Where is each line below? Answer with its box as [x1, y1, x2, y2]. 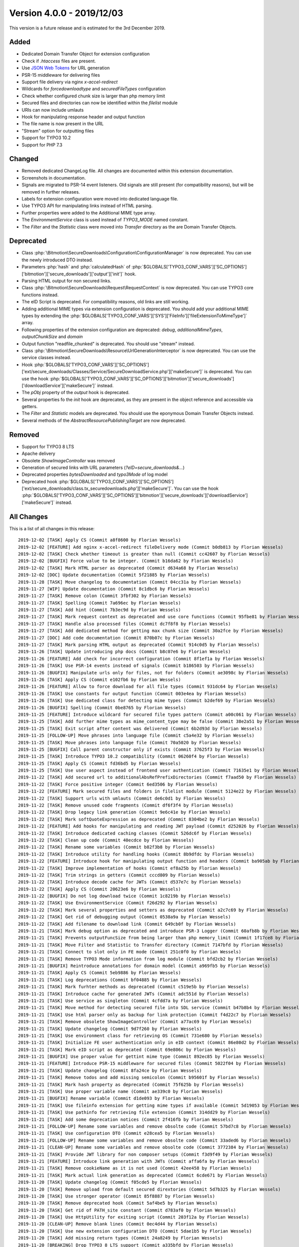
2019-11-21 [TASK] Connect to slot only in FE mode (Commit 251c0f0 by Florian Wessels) [18, 949, 242, 955]
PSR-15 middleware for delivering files [21, 72, 100, 78]
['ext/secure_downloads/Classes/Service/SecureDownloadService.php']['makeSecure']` [21, 369, 203, 375]
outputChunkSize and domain [21, 334, 83, 340]
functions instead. [21, 292, 59, 298]
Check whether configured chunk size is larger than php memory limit [21, 93, 165, 99]
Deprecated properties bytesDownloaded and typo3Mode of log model [21, 471, 168, 477]
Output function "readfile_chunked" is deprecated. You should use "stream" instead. [21, 341, 195, 347]
